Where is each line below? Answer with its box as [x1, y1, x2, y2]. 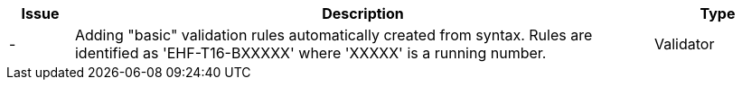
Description [322, 4, 404, 22]
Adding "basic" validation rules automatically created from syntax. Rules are [74, 26, 593, 44]
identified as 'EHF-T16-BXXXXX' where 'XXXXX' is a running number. [74, 44, 547, 62]
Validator [653, 35, 715, 53]
